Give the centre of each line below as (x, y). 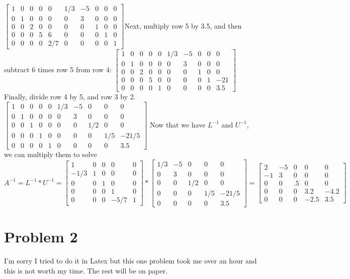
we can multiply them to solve (51, 154)
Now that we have (178, 124)
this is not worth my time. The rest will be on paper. (86, 270)
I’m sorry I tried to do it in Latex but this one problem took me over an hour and (130, 260)
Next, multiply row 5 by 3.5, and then (183, 25)
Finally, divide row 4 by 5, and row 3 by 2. (70, 97)
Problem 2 (41, 236)
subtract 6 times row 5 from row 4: (58, 69)
